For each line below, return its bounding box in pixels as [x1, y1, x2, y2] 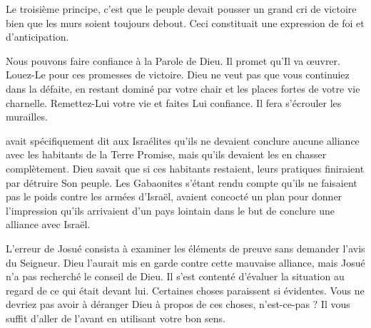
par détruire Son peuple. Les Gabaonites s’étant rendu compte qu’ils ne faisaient [6, 175, 357, 190]
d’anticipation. [6, 29, 69, 44]
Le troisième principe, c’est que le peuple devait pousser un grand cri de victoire [6, 1, 357, 16]
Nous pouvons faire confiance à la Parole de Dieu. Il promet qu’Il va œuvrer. [6, 53, 340, 68]
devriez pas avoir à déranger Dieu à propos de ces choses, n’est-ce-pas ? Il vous [6, 297, 350, 312]
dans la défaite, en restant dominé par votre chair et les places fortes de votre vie [6, 81, 360, 96]
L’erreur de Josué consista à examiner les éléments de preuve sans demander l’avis [6, 240, 365, 255]
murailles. [6, 109, 48, 124]
